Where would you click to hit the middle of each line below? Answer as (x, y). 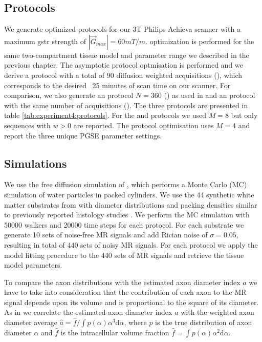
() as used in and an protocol (210, 95)
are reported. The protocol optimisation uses (144, 125)
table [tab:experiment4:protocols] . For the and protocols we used (105, 115)
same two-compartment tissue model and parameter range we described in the (127, 55)
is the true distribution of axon (204, 322)
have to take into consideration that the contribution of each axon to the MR (125, 292)
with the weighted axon (217, 312)
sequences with (27, 125)
